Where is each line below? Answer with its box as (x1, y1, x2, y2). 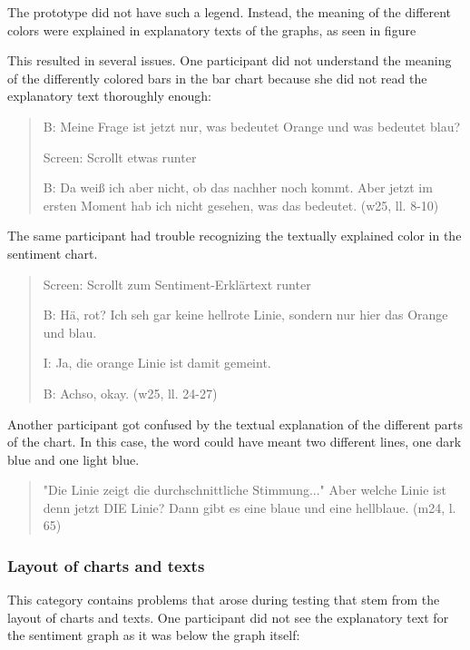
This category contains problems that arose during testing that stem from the (7, 590, 440, 609)
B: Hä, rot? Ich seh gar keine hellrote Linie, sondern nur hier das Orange (43, 305, 448, 324)
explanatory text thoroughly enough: (7, 86, 211, 105)
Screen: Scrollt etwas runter (43, 147, 197, 166)
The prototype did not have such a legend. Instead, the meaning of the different (7, 3, 452, 21)
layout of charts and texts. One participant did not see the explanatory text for (7, 607, 449, 626)
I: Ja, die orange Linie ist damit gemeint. (43, 353, 271, 372)
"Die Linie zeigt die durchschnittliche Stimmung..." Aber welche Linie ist (43, 480, 446, 499)
